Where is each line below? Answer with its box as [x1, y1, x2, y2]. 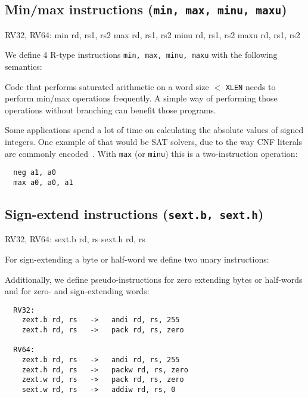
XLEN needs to [225, 80, 276, 92]
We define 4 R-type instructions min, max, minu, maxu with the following [5, 48, 278, 61]
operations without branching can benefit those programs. [5, 103, 216, 116]
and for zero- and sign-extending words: [5, 285, 150, 297]
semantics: [5, 60, 42, 73]
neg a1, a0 [13, 168, 56, 177]
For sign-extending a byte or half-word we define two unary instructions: [5, 253, 269, 265]
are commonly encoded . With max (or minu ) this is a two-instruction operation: [5, 147, 298, 159]
